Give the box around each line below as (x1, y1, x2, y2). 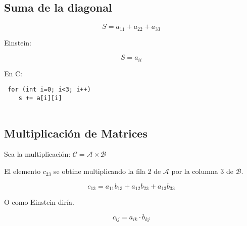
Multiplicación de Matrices (4, 125, 147, 141)
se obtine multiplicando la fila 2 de (54, 166, 161, 176)
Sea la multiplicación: (4, 149, 71, 159)
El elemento (4, 166, 41, 176)
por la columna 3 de (171, 166, 234, 176)
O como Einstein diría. (4, 197, 74, 207)
